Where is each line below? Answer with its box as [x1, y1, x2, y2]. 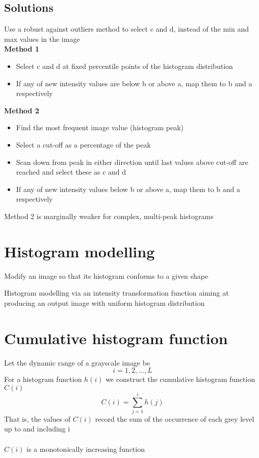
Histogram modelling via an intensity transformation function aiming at [4, 287, 229, 298]
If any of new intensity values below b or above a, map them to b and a [16, 183, 241, 194]
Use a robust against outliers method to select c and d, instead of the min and [4, 23, 249, 34]
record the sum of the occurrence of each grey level [95, 413, 254, 424]
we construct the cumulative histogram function [106, 374, 255, 384]
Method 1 [4, 43, 39, 54]
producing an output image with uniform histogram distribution [4, 297, 205, 308]
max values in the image [4, 33, 80, 44]
